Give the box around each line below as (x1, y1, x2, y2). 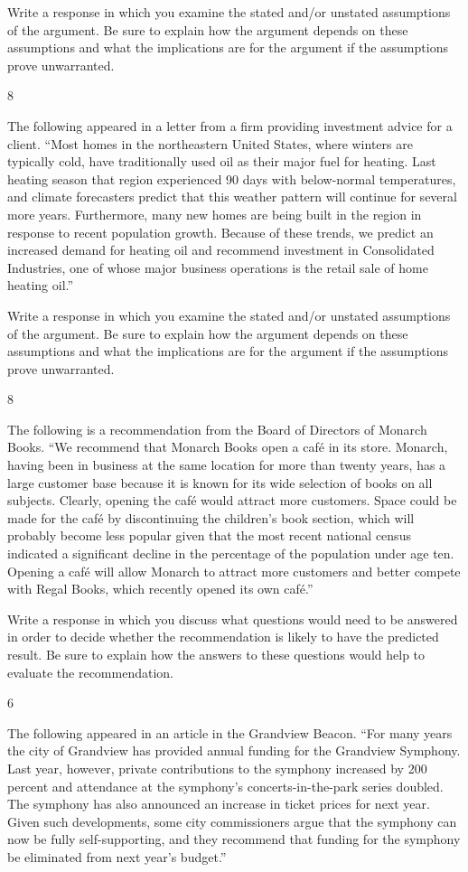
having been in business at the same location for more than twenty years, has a (7, 455, 446, 474)
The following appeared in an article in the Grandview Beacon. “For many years (7, 723, 453, 742)
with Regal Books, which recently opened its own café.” (7, 579, 314, 598)
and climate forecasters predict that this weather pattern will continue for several (7, 187, 457, 206)
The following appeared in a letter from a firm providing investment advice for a (7, 116, 453, 135)
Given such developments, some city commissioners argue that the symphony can (7, 811, 457, 830)
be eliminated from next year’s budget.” (7, 847, 227, 866)
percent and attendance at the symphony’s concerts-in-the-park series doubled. (7, 776, 444, 795)
